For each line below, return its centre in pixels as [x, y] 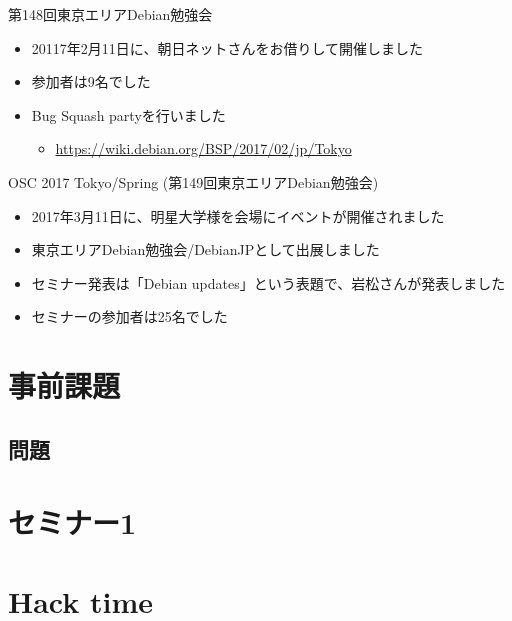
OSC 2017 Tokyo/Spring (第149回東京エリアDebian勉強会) [193, 181]
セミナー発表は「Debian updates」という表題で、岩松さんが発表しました [268, 282]
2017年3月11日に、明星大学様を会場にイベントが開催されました [238, 215]
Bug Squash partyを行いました [128, 114]
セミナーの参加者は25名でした [129, 316]
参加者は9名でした [91, 81]
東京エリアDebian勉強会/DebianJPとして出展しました [205, 249]
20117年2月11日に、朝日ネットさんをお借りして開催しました [227, 47]
